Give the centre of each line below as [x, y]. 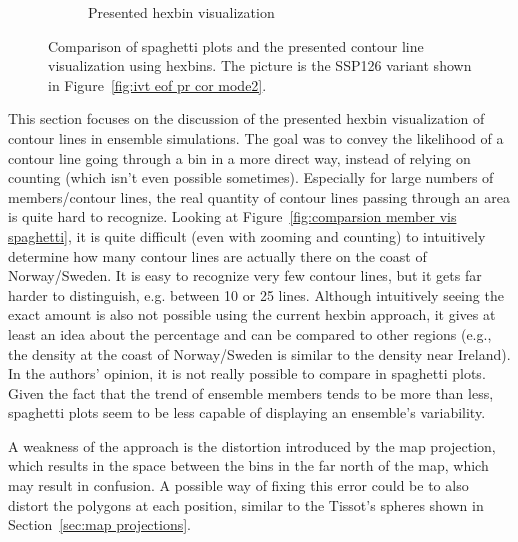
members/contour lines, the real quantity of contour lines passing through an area [259, 196]
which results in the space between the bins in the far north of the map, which [248, 465]
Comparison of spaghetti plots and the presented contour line [236, 45]
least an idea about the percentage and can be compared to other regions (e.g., [250, 333]
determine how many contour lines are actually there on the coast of [217, 255]
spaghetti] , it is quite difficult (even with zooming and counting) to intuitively [247, 235]
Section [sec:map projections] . [99, 524]
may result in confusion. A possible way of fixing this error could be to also [238, 485]
